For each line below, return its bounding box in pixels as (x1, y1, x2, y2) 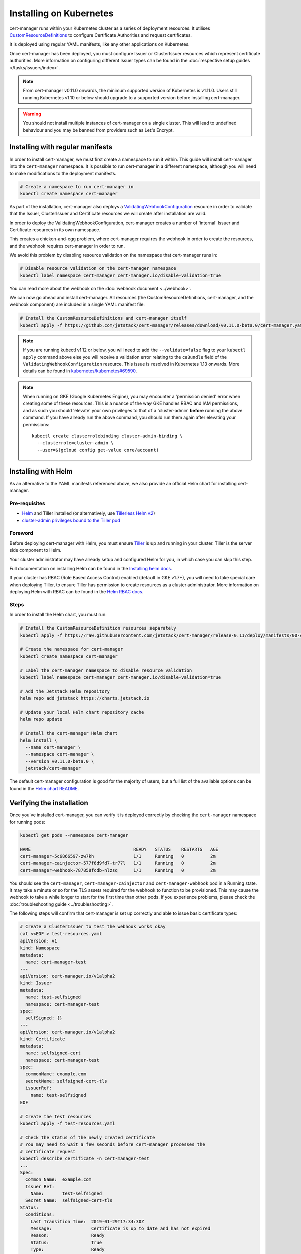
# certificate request (20, 1149, 76, 1154)
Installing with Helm (9, 467, 73, 476)
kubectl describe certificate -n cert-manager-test (20, 1156, 150, 1161)
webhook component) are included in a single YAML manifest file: (9, 301, 145, 308)
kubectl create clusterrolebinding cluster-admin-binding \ (32, 433, 183, 439)
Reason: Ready (30, 1233, 105, 1238)
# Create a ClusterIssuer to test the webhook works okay (20, 924, 166, 930)
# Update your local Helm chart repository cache (20, 709, 144, 715)
